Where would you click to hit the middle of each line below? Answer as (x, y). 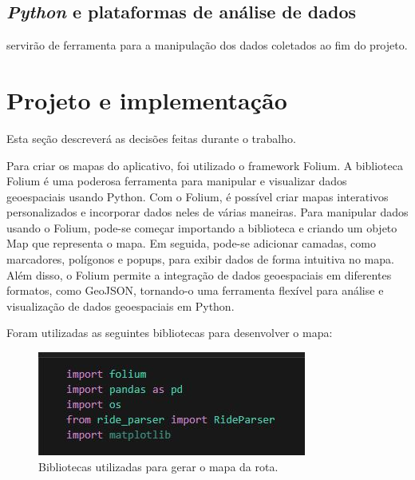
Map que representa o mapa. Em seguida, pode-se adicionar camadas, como (191, 243)
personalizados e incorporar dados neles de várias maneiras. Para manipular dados (207, 212)
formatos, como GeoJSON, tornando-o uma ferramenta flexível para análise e (195, 290)
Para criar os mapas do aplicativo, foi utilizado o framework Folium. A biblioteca (205, 165)
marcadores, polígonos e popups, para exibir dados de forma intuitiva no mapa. (200, 259)
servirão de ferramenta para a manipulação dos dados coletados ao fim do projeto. (207, 45)
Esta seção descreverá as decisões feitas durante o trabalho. (151, 138)
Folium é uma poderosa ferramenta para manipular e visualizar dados (177, 181)
